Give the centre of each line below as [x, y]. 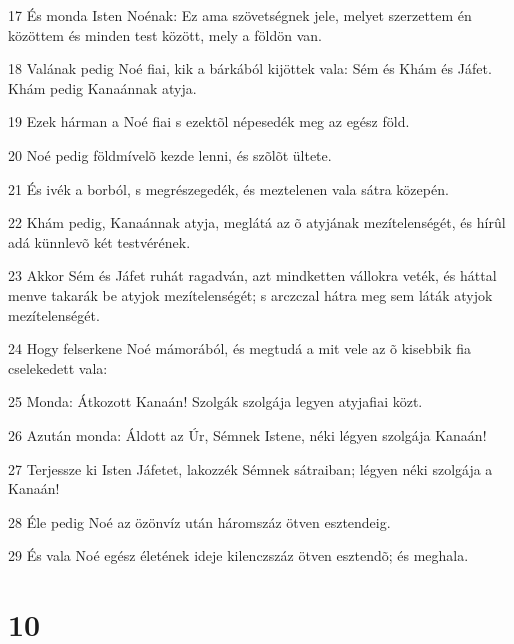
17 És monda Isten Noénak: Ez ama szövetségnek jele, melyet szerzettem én [240, 15]
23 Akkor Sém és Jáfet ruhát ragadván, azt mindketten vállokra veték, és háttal [252, 275]
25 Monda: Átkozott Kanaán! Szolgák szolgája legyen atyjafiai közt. [215, 401]
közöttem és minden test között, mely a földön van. [165, 34]
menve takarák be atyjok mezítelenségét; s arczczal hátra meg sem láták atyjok [250, 294]
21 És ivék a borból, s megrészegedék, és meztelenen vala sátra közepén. [228, 188]
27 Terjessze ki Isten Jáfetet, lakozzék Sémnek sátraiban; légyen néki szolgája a [250, 468]
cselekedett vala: [58, 367]
